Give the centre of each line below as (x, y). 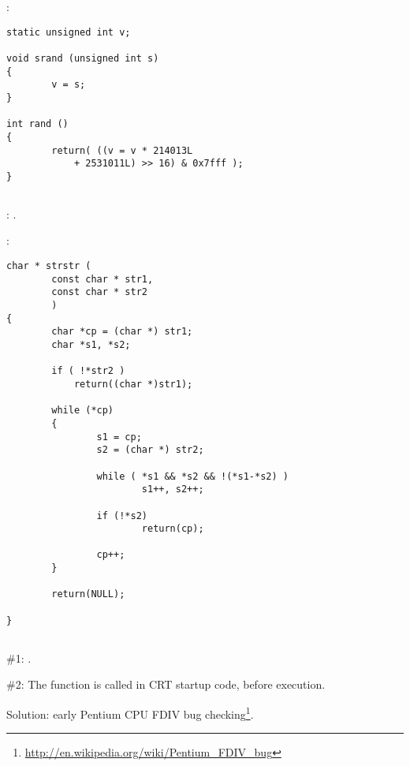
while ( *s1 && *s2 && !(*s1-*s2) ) (192, 476)
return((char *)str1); (133, 384)
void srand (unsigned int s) (83, 58)
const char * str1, (102, 279)
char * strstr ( (49, 266)
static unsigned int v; (69, 32)
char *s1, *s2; (91, 344)
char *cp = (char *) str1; (122, 332)
